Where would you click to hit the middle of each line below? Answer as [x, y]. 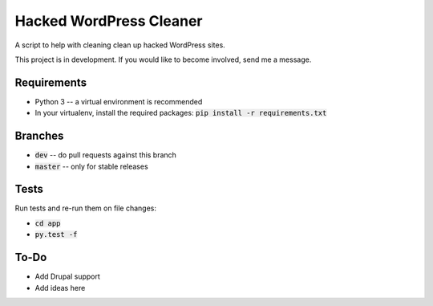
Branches [39, 136]
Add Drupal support [67, 276]
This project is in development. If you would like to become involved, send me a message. [163, 59]
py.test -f [56, 235]
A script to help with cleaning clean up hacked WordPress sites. [120, 45]
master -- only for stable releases [91, 166]
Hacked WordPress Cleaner [109, 21]
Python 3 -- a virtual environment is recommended [119, 101]
